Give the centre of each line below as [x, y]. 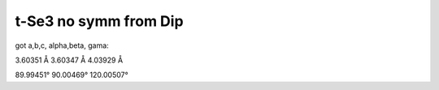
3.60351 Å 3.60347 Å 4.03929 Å [69, 60]
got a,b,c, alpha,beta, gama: [62, 45]
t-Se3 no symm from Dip [99, 21]
